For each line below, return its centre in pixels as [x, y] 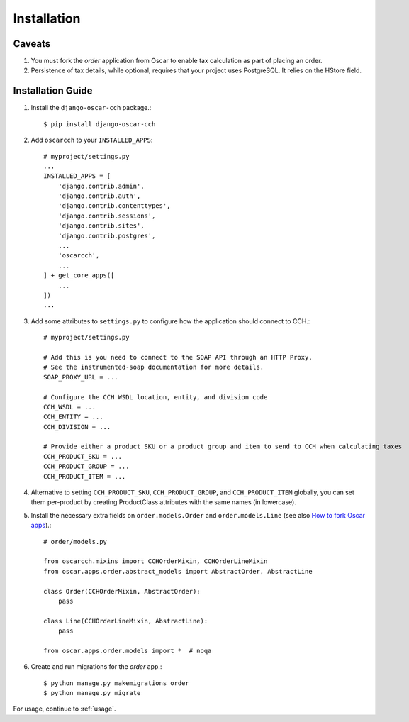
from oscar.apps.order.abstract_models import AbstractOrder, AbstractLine [178, 571]
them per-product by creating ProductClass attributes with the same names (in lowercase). [164, 502]
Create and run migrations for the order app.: [96, 667]
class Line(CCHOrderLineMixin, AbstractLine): [126, 621]
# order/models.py [75, 541]
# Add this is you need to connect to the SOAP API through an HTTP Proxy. [178, 357]
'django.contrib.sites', [101, 226]
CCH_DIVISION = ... [77, 427]
